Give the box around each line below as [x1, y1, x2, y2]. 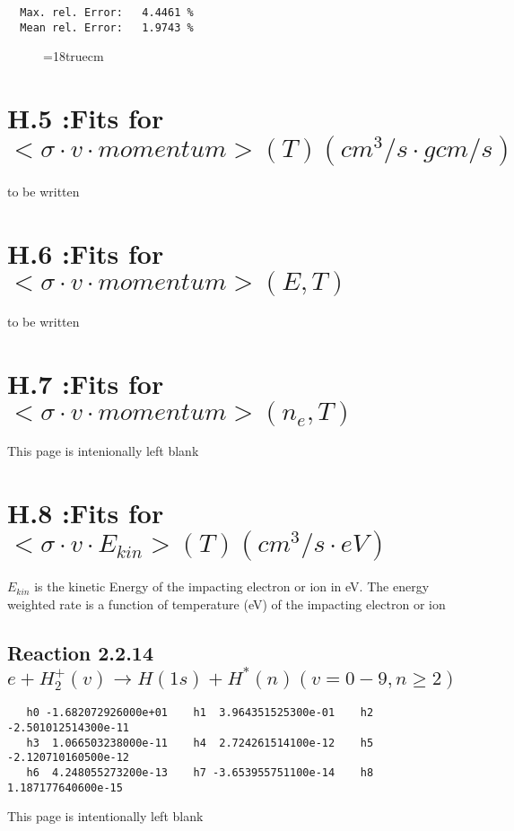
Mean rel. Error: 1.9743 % [20, 21, 194, 34]
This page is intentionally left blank [7, 807, 204, 826]
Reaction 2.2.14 [7, 638, 153, 666]
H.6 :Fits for [7, 234, 164, 271]
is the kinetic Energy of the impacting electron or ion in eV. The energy [34, 577, 430, 596]
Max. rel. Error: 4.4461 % [20, 6, 194, 19]
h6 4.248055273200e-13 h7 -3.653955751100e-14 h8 [26, 766, 374, 780]
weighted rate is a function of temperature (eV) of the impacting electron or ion [7, 594, 446, 613]
